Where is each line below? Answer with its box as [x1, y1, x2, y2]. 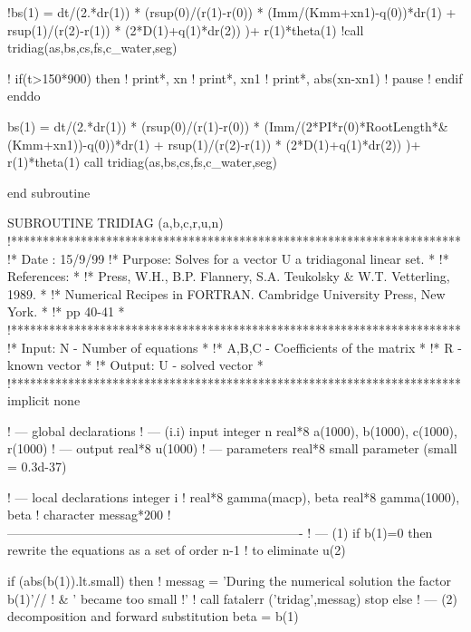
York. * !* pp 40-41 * [7, 302, 125, 321]
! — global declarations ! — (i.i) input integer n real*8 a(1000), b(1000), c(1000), [7, 421, 457, 440]
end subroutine [7, 182, 91, 201]
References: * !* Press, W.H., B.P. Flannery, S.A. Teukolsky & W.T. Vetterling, [7, 267, 450, 286]
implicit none [7, 391, 81, 410]
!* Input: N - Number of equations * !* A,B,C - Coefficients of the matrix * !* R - [7, 337, 462, 356]
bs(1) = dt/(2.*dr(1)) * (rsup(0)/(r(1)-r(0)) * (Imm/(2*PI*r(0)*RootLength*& [7, 116, 448, 135]
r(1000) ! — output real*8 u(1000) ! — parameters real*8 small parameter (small [7, 439, 457, 458]
